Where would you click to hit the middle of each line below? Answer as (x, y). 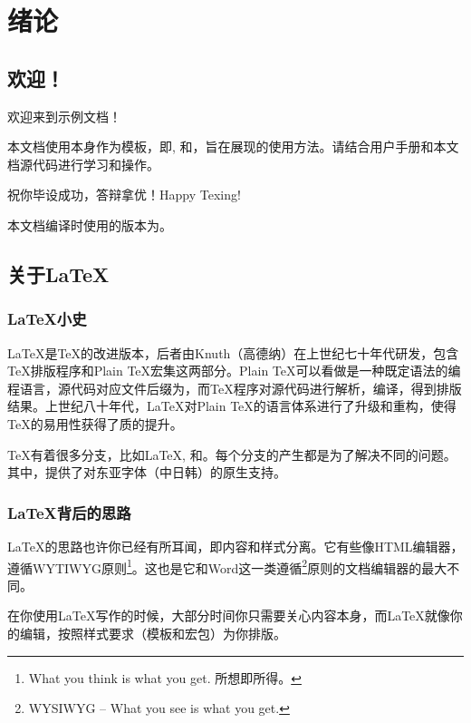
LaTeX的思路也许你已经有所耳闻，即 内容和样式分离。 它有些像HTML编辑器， (235, 546)
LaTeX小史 (47, 319)
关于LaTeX (58, 274)
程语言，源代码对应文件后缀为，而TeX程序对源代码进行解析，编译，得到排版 (235, 388)
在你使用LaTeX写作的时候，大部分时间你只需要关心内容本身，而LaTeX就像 (229, 616)
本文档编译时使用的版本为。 (90, 225)
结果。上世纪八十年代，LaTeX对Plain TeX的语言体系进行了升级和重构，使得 (232, 406)
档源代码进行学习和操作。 (83, 164)
